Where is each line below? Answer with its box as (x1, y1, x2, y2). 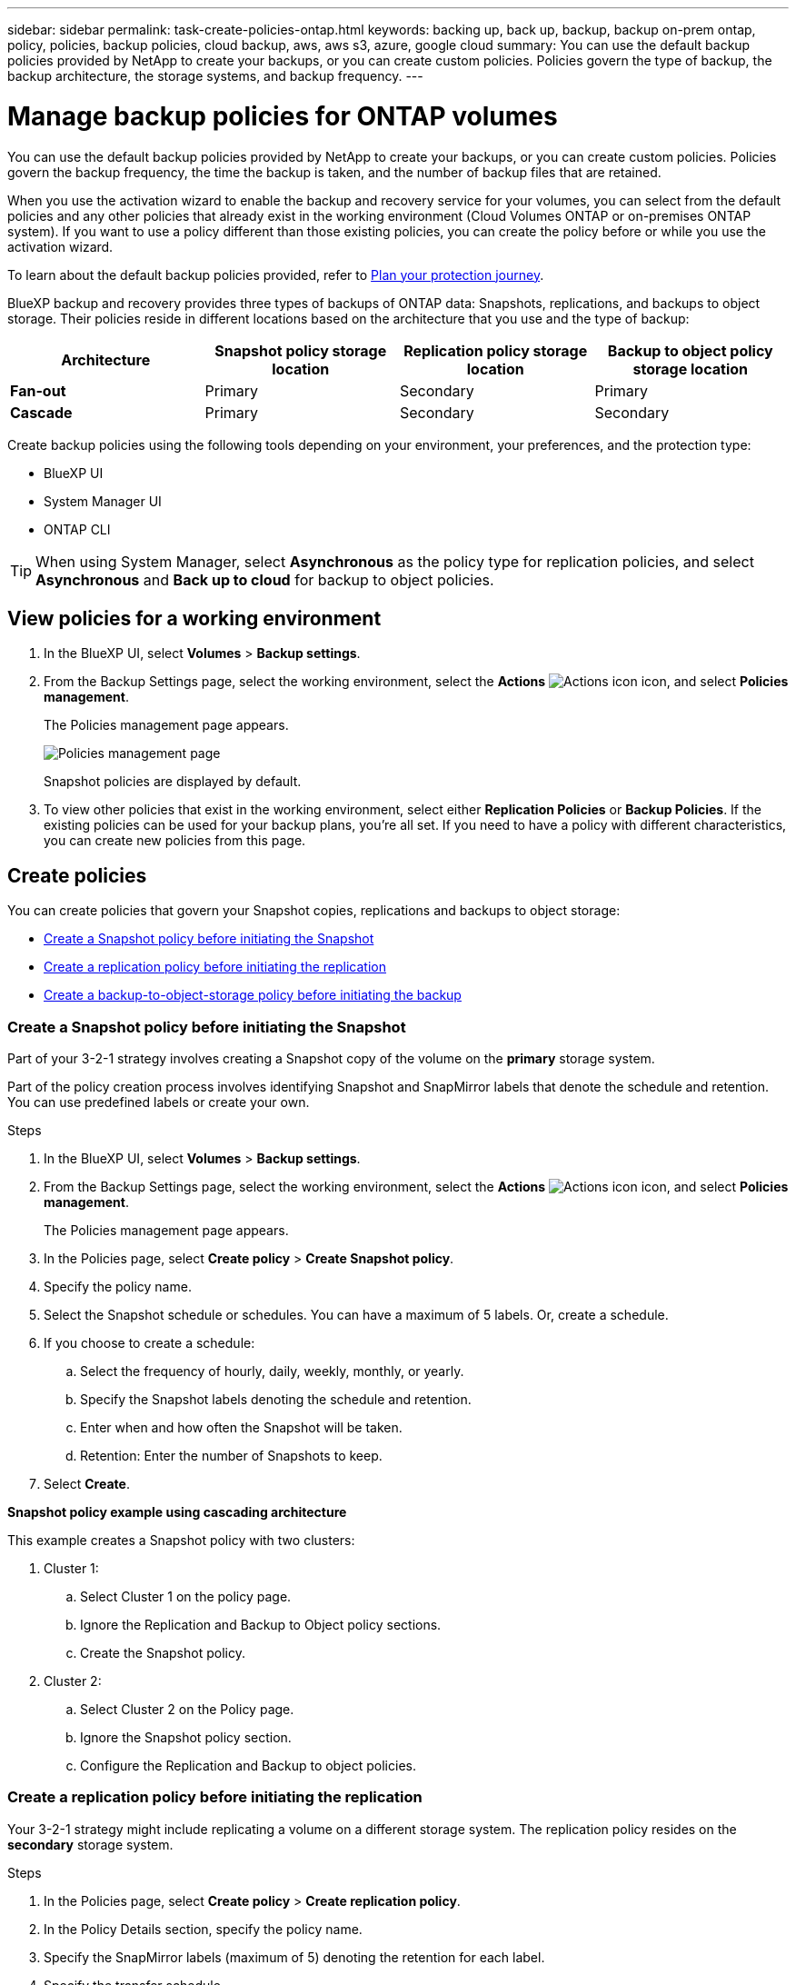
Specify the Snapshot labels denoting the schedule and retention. (80, 1391, 472, 1407)
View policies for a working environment (7, 606, 382, 630)
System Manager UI (44, 493, 162, 509)
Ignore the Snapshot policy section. (80, 1729, 292, 1745)
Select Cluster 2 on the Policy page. (80, 1701, 294, 1717)
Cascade (10, 403, 73, 422)
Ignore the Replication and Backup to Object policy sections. (80, 1616, 442, 1632)
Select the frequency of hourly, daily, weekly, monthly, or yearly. (80, 1362, 464, 1379)
